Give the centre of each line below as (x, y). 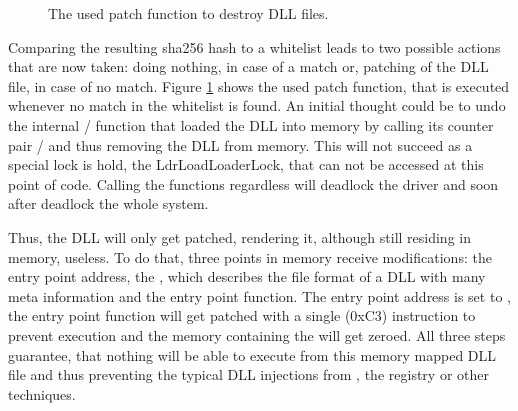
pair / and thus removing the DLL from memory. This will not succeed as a (240, 144)
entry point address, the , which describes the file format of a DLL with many (247, 276)
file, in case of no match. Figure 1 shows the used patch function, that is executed (259, 85)
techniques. (42, 393)
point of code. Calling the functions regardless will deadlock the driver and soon (253, 183)
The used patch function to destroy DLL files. (188, 13)
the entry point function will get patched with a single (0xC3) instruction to (242, 315)
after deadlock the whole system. (108, 203)
